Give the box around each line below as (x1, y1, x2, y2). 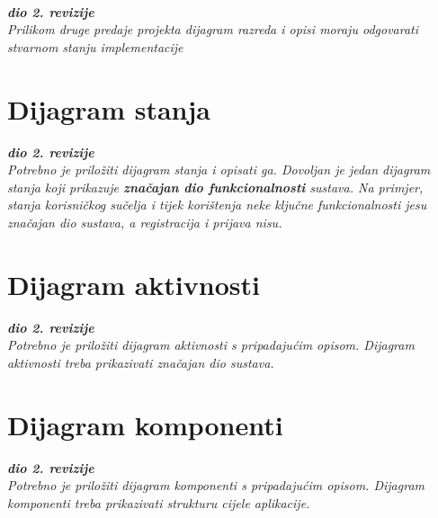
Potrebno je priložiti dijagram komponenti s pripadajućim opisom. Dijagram (7, 476, 425, 495)
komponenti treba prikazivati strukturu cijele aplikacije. (7, 493, 310, 512)
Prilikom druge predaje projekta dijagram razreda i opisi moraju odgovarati (7, 20, 419, 39)
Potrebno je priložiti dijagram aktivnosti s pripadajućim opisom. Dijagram (7, 335, 415, 354)
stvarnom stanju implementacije (7, 37, 183, 56)
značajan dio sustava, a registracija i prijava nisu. (7, 212, 282, 231)
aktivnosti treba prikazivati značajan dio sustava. (7, 353, 274, 371)
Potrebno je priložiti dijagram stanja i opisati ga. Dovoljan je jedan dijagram (7, 160, 431, 179)
